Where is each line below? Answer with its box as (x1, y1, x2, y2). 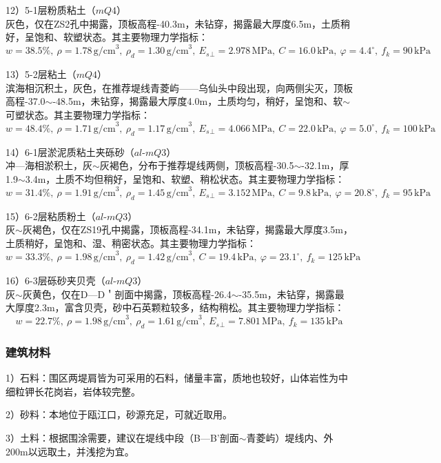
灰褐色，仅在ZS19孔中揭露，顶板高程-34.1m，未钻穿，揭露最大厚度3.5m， (22, 222, 353, 237)
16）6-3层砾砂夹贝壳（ (6, 273, 105, 287)
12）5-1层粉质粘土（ (6, 3, 96, 17)
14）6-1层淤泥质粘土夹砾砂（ (6, 144, 134, 159)
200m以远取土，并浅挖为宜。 (6, 444, 134, 458)
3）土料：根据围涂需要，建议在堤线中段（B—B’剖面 (6, 430, 239, 444)
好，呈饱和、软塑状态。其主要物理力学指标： (6, 30, 208, 44)
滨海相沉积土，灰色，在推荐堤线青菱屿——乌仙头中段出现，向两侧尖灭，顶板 (6, 80, 353, 95)
